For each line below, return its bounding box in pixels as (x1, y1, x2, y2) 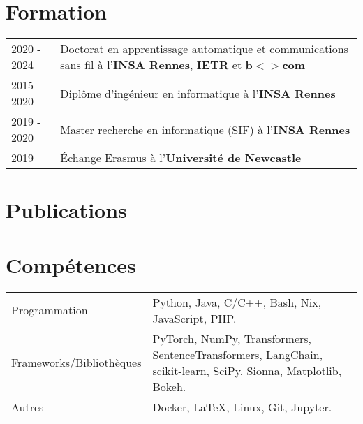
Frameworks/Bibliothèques (11, 354, 142, 371)
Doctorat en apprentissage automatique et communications (60, 41, 348, 57)
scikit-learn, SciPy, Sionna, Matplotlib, (152, 362, 342, 379)
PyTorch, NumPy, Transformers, (152, 330, 312, 346)
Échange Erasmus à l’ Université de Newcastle (60, 149, 302, 166)
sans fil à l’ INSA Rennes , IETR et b (60, 57, 253, 73)
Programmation (11, 302, 88, 319)
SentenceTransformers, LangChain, (152, 346, 323, 363)
